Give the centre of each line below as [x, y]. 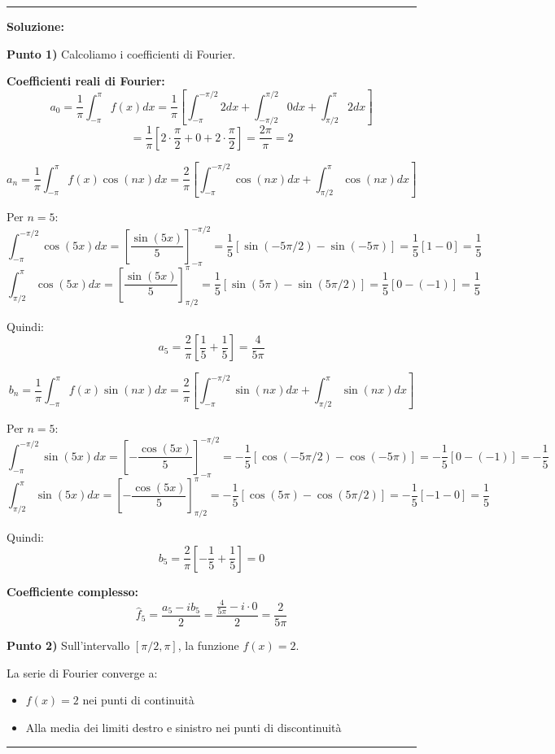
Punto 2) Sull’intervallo [68, 645]
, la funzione [208, 645]
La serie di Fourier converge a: [82, 672]
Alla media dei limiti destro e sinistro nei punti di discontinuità [184, 727]
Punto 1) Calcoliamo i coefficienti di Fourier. [121, 53]
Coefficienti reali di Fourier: [86, 81]
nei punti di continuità [138, 700]
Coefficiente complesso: [73, 591]
